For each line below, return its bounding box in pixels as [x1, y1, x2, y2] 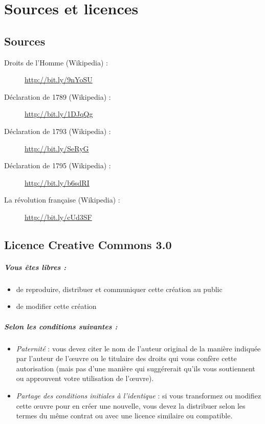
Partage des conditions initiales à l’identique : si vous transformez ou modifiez [16, 390, 261, 400]
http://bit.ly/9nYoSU [25, 74, 93, 85]
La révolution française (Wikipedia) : [4, 194, 120, 205]
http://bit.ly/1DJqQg [25, 108, 93, 119]
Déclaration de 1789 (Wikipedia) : [4, 91, 111, 102]
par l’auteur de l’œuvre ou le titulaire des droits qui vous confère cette [16, 353, 237, 364]
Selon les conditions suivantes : [4, 321, 118, 331]
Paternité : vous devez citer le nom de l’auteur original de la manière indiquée [16, 343, 261, 353]
